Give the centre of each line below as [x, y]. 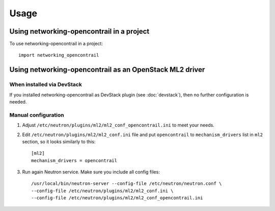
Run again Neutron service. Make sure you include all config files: [91, 172]
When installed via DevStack [46, 85]
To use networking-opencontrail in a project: [56, 44]
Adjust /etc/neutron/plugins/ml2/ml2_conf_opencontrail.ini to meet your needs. [118, 125]
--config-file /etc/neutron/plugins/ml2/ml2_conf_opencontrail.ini [117, 198]
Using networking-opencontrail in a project [79, 31]
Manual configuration [37, 115]
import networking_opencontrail [59, 55]
